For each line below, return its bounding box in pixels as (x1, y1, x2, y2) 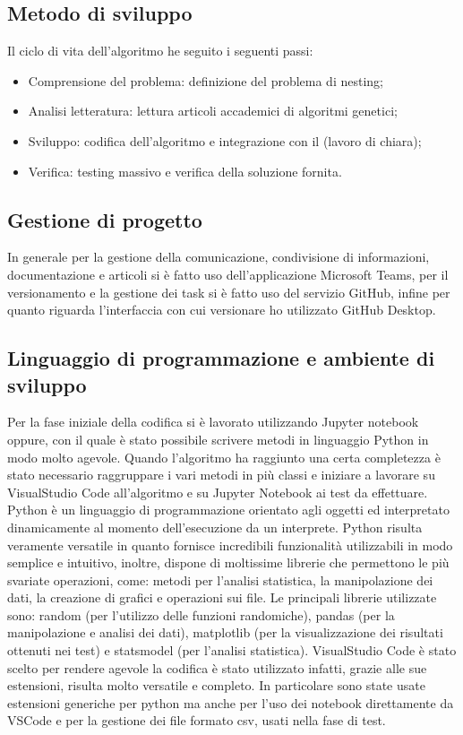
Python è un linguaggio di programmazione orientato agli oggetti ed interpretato (7, 500, 450, 519)
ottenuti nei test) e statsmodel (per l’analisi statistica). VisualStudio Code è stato (7, 641, 457, 660)
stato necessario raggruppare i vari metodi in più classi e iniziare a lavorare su (7, 465, 435, 484)
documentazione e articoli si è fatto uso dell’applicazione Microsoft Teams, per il (7, 264, 449, 283)
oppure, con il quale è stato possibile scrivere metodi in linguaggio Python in (7, 429, 429, 448)
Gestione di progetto (7, 205, 202, 233)
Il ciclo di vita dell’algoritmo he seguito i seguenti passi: (7, 41, 313, 60)
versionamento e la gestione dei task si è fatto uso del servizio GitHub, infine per (7, 282, 450, 301)
